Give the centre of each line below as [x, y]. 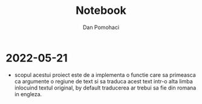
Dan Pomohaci [101, 27]
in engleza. [28, 94]
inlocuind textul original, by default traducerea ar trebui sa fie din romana [105, 88]
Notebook [101, 11]
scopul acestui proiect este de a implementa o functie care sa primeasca [105, 75]
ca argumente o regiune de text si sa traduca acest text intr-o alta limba [103, 81]
